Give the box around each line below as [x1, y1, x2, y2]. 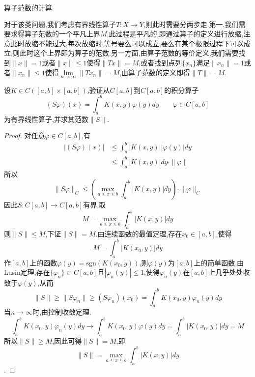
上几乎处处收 [208, 267, 250, 277]
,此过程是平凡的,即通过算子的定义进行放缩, [107, 29, 244, 39]
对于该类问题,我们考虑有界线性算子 [4, 19, 116, 29]
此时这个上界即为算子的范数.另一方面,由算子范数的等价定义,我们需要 [19, 48, 239, 58]
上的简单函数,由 [194, 257, 244, 267]
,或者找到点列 [139, 57, 182, 67]
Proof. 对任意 [4, 130, 45, 141]
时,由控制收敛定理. [32, 307, 91, 317]
